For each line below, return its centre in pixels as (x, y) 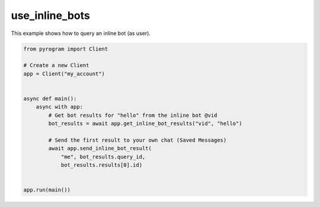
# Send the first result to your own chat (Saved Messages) (137, 140)
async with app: (59, 107)
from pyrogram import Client (66, 49)
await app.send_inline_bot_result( (100, 149)
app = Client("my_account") (64, 74)
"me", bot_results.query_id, (103, 157)
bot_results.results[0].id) (101, 165)
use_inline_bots (50, 15)
